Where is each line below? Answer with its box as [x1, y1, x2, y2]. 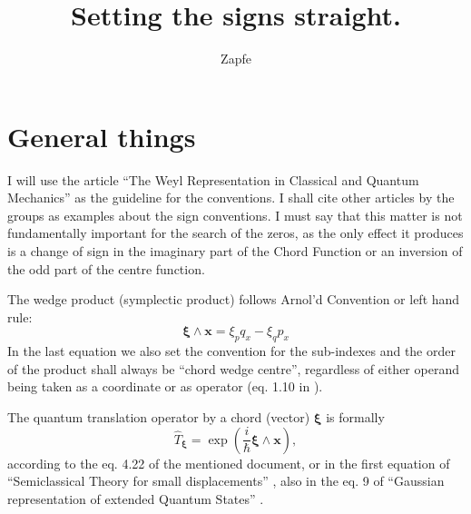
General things [7, 117, 196, 154]
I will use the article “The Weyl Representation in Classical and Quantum [7, 170, 419, 189]
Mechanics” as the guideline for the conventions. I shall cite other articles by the [7, 188, 455, 207]
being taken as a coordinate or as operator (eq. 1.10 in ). [7, 377, 323, 396]
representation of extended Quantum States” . [7, 489, 264, 508]
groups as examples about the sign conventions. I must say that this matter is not [7, 205, 463, 224]
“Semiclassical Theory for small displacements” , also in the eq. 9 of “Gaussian [7, 471, 445, 490]
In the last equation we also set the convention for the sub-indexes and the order [7, 341, 456, 361]
